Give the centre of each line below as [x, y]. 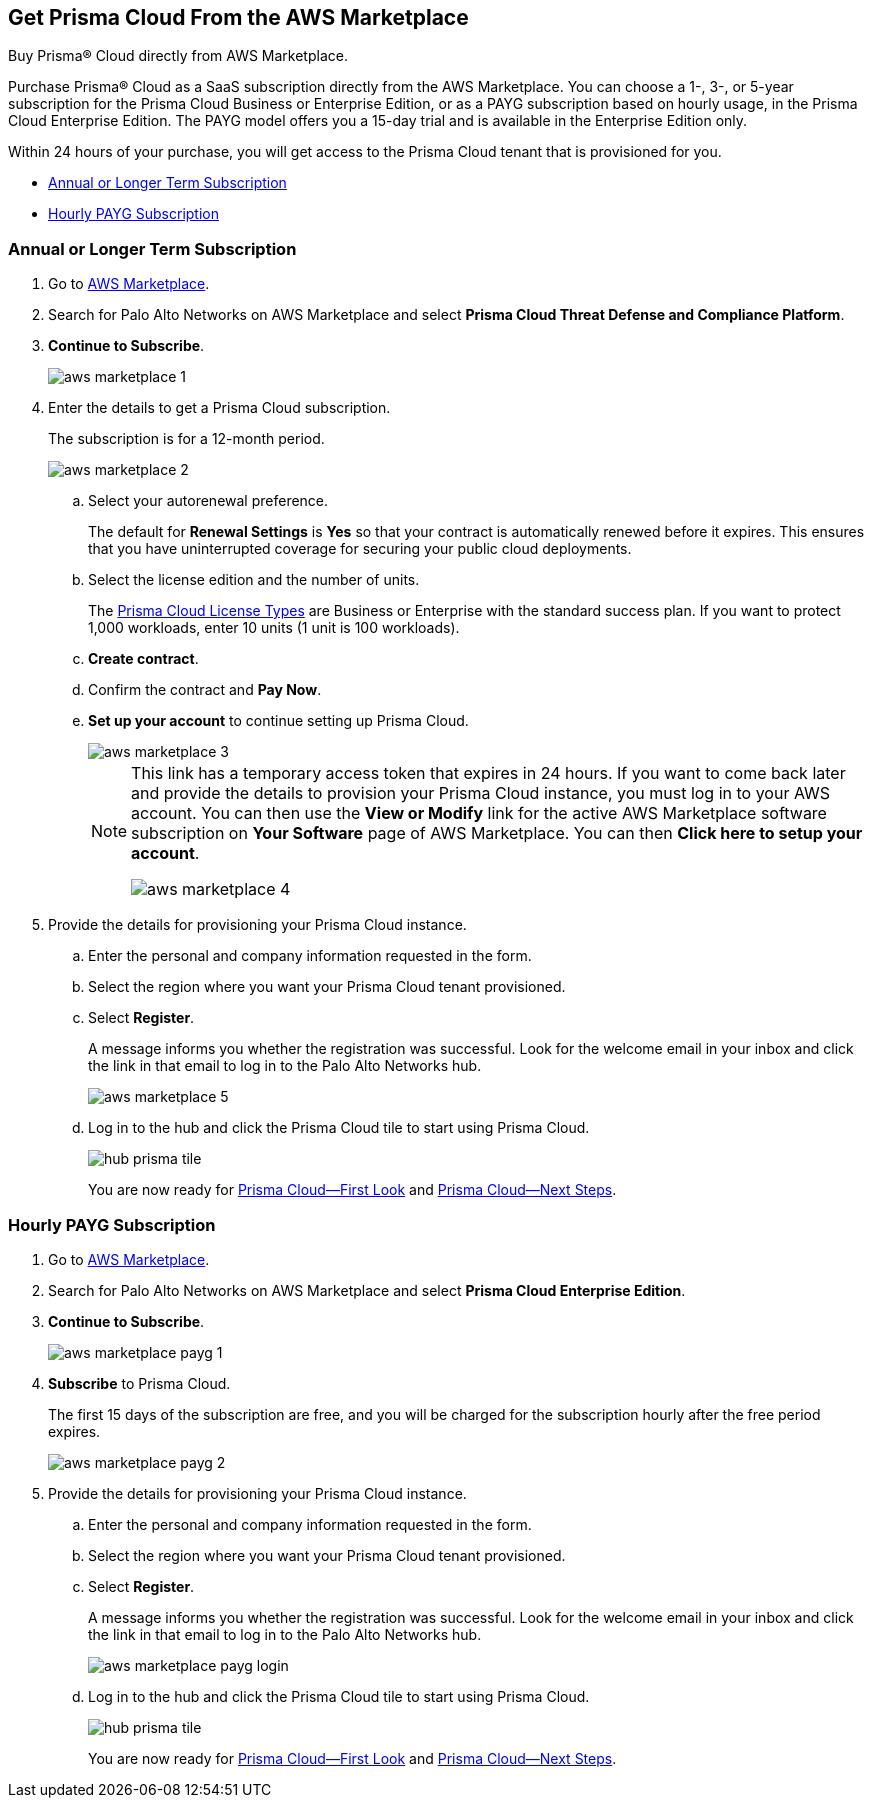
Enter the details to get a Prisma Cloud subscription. [219, 408]
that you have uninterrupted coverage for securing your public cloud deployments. [360, 549]
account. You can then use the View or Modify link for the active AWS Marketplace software [479, 813]
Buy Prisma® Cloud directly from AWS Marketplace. [178, 56]
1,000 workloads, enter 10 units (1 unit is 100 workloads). [274, 628]
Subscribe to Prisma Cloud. [139, 1383]
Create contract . [143, 659]
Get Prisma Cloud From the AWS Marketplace [238, 17]
